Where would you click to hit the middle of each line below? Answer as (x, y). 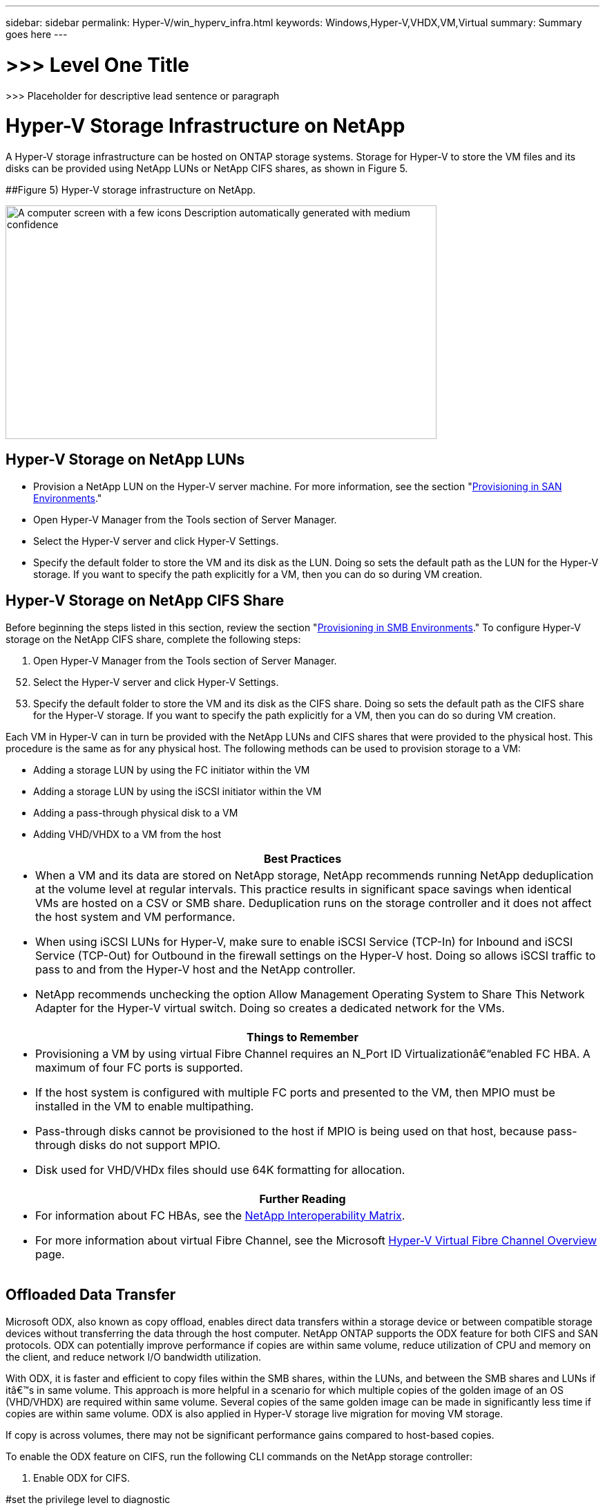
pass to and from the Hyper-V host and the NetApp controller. (195, 969)
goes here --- (37, 34)
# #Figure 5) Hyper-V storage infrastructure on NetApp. (131, 190)
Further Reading (302, 1199)
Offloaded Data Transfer (91, 1295)
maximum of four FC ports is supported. (139, 1067)
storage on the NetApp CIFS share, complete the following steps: (153, 639)
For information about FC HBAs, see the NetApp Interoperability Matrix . (220, 1215)
